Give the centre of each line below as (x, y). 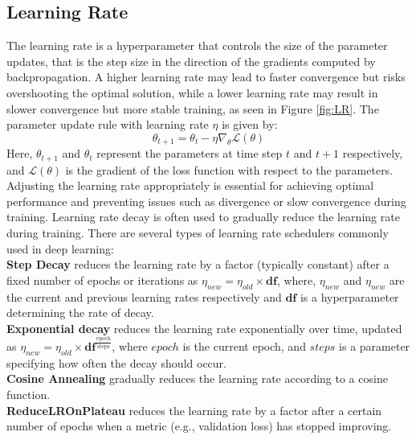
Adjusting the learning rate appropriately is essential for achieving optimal (190, 185)
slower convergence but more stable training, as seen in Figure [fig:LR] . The (193, 108)
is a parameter (375, 346)
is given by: (250, 124)
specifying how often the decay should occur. (116, 362)
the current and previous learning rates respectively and (144, 296)
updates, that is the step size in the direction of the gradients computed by (191, 61)
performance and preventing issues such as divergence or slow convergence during (206, 201)
